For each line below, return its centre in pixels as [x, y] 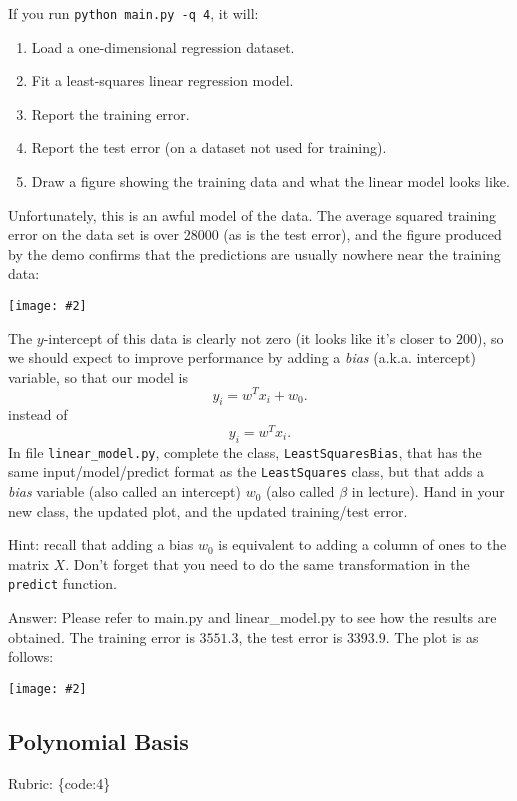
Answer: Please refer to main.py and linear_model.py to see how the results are [252, 617]
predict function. [62, 583]
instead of [38, 414]
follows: [31, 656]
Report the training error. [110, 113]
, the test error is [290, 636]
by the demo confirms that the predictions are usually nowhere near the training [254, 253]
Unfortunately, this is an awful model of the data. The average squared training [252, 214]
